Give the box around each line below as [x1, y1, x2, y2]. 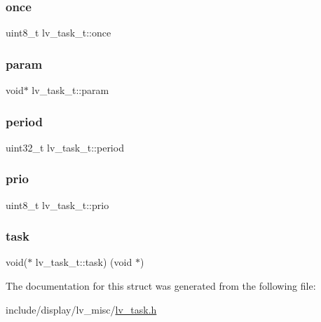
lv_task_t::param [32, 83, 109, 98]
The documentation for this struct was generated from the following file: [6, 279, 316, 293]
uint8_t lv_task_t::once [6, 25, 111, 40]
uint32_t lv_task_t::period [6, 140, 124, 154]
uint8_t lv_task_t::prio [6, 197, 109, 212]
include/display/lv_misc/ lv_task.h [6, 302, 157, 316]
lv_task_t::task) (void [35, 255, 132, 269]
